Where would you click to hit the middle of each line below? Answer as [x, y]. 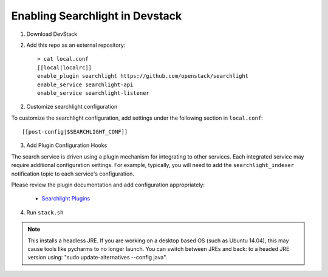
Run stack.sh [45, 212]
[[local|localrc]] [65, 67]
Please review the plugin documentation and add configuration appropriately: [108, 185]
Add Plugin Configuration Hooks [67, 145]
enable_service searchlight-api [85, 84]
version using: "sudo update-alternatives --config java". [97, 258]
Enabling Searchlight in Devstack [97, 16]
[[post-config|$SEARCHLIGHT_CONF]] [75, 132]
